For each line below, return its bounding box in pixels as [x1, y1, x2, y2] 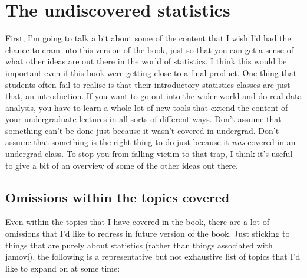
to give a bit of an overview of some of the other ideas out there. [5, 159, 238, 171]
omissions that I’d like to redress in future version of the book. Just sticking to [5, 227, 290, 240]
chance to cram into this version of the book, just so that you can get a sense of [5, 43, 293, 55]
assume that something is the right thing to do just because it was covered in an [5, 136, 296, 148]
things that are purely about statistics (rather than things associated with [5, 238, 273, 251]
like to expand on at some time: [5, 261, 120, 274]
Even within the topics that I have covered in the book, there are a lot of [5, 215, 269, 228]
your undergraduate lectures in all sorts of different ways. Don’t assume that [5, 113, 282, 125]
